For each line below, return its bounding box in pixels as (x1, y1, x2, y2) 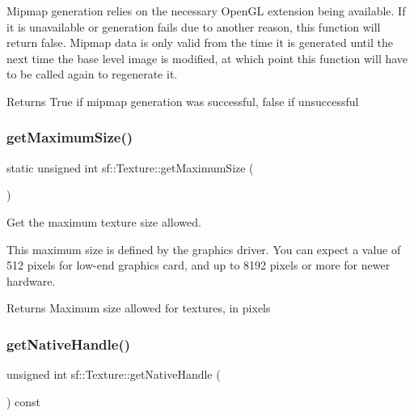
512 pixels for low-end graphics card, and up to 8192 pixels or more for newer (6, 257, 391, 274)
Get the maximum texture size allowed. (6, 213, 201, 230)
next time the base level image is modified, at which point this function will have (6, 49, 408, 66)
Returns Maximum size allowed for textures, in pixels (6, 299, 271, 316)
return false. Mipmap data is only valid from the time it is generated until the (6, 34, 393, 51)
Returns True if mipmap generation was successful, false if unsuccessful (6, 92, 359, 109)
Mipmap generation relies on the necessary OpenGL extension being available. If (6, 2, 406, 19)
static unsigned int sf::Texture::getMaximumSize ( (6, 159, 254, 176)
